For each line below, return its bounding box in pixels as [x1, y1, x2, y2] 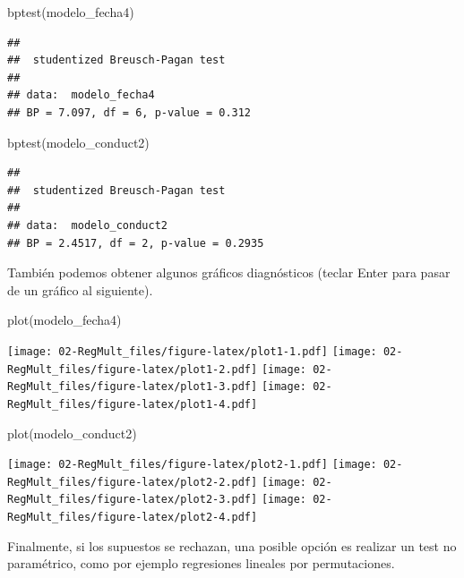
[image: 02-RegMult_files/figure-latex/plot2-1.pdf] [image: [7, 458, 377, 472]
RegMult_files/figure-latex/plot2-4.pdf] [7, 511, 258, 524]
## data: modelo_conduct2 [7, 218, 168, 232]
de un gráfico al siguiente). [7, 280, 153, 299]
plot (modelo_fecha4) [7, 310, 122, 329]
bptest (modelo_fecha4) [7, 3, 134, 21]
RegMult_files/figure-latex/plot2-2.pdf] [7, 475, 258, 489]
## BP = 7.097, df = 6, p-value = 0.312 [7, 106, 252, 119]
